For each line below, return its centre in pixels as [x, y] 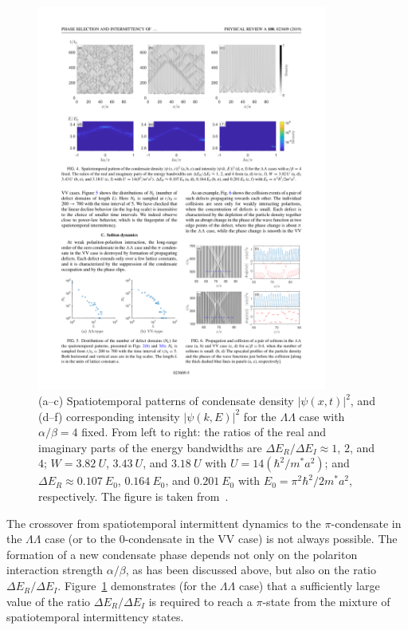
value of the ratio [49, 601]
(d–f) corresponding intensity [109, 416]
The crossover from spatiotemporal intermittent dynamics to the [164, 523]
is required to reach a [200, 601]
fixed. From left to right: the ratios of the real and [204, 432]
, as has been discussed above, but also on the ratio [251, 570]
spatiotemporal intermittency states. [95, 617]
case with [322, 416]
